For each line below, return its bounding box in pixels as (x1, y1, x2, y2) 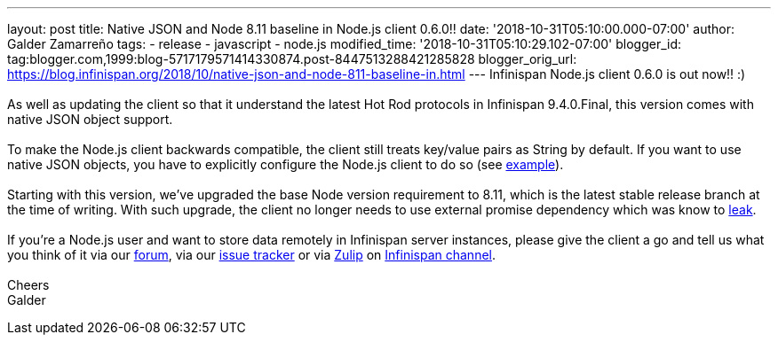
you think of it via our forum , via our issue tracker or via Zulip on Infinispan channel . (7, 247, 496, 262)
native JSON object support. (7, 112, 173, 127)
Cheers (7, 277, 50, 292)
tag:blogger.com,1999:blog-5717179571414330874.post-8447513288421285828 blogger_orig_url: (7, 51, 577, 66)
